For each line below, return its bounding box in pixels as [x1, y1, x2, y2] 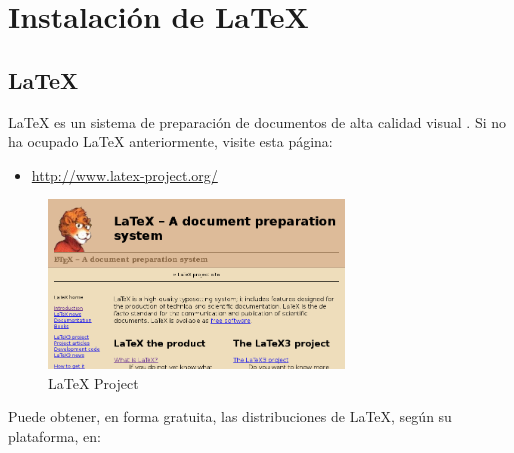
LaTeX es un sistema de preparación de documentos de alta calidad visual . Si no [8, 111, 507, 132]
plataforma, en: [8, 425, 102, 446]
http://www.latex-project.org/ [31, 164, 218, 185]
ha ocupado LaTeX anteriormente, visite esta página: [8, 131, 333, 152]
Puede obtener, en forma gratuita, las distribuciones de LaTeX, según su [8, 406, 452, 427]
